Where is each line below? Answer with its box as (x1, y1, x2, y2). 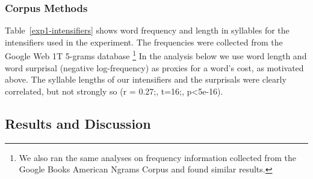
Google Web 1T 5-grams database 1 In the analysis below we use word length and (5, 48, 307, 62)
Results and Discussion (5, 114, 151, 132)
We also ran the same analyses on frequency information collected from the (19, 151, 296, 163)
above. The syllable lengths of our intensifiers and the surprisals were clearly (5, 73, 287, 86)
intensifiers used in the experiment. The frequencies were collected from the (5, 35, 283, 48)
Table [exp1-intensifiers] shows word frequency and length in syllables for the (5, 24, 290, 37)
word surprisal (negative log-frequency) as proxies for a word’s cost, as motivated (5, 61, 304, 74)
